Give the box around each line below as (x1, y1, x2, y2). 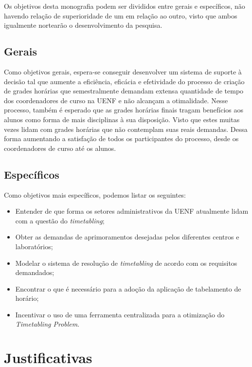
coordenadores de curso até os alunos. (4, 143, 116, 153)
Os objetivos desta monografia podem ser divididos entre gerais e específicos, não (4, 1, 245, 11)
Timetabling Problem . (15, 319, 80, 329)
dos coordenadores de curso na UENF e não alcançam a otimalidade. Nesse (4, 95, 228, 105)
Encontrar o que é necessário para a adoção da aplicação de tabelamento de (15, 283, 241, 294)
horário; (15, 293, 39, 303)
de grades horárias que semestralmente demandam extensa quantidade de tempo (4, 86, 244, 96)
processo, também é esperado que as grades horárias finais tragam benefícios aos (4, 105, 244, 115)
